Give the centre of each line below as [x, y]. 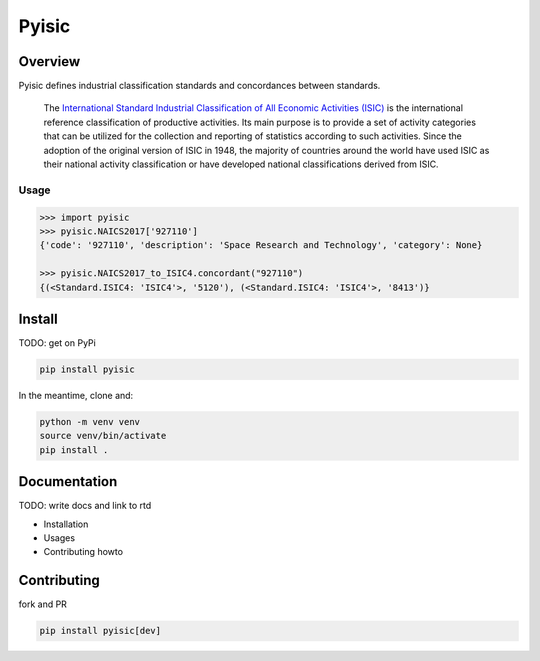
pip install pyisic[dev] [100, 631]
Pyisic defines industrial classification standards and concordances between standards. [199, 86]
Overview [49, 61]
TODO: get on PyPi [57, 343]
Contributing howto [83, 552]
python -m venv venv [89, 421]
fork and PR [42, 604]
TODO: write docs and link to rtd [85, 506]
